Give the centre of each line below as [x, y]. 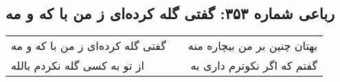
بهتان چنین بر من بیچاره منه [253, 46]
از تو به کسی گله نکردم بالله [78, 66]
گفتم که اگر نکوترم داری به [254, 66]
